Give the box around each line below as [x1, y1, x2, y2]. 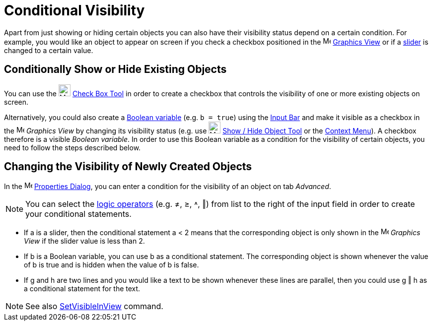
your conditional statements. [25, 209, 132, 219]
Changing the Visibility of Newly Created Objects [4, 160, 252, 173]
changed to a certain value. [4, 46, 93, 55]
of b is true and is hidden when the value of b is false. [24, 260, 199, 269]
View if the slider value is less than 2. [24, 237, 145, 246]
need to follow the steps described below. [4, 143, 141, 152]
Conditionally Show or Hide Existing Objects [4, 63, 227, 76]
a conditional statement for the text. [24, 284, 141, 293]
